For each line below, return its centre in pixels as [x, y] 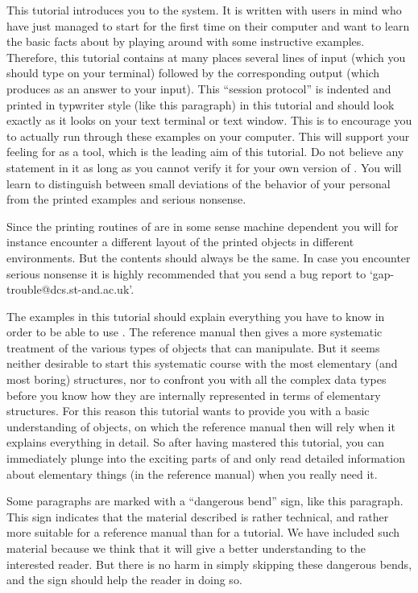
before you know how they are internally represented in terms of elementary [194, 395]
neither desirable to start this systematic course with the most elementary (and [202, 363]
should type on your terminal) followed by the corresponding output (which [193, 73]
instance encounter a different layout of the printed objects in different [180, 242]
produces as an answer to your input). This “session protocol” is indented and [199, 88]
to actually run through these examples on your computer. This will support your [208, 136]
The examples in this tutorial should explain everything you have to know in [196, 316]
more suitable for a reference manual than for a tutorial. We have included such [203, 532]
